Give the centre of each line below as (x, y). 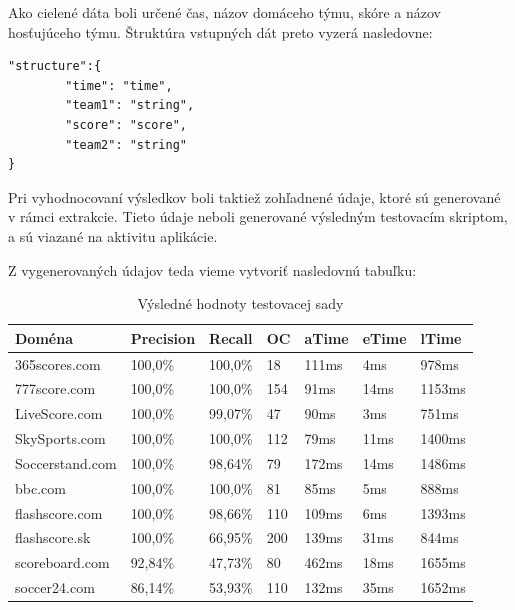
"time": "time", (119, 85)
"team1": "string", (130, 105)
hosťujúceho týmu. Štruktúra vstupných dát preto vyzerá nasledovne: (220, 31)
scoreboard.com (62, 562)
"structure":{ (55, 66)
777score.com (55, 388)
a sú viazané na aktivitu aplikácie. (113, 235)
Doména (44, 337)
